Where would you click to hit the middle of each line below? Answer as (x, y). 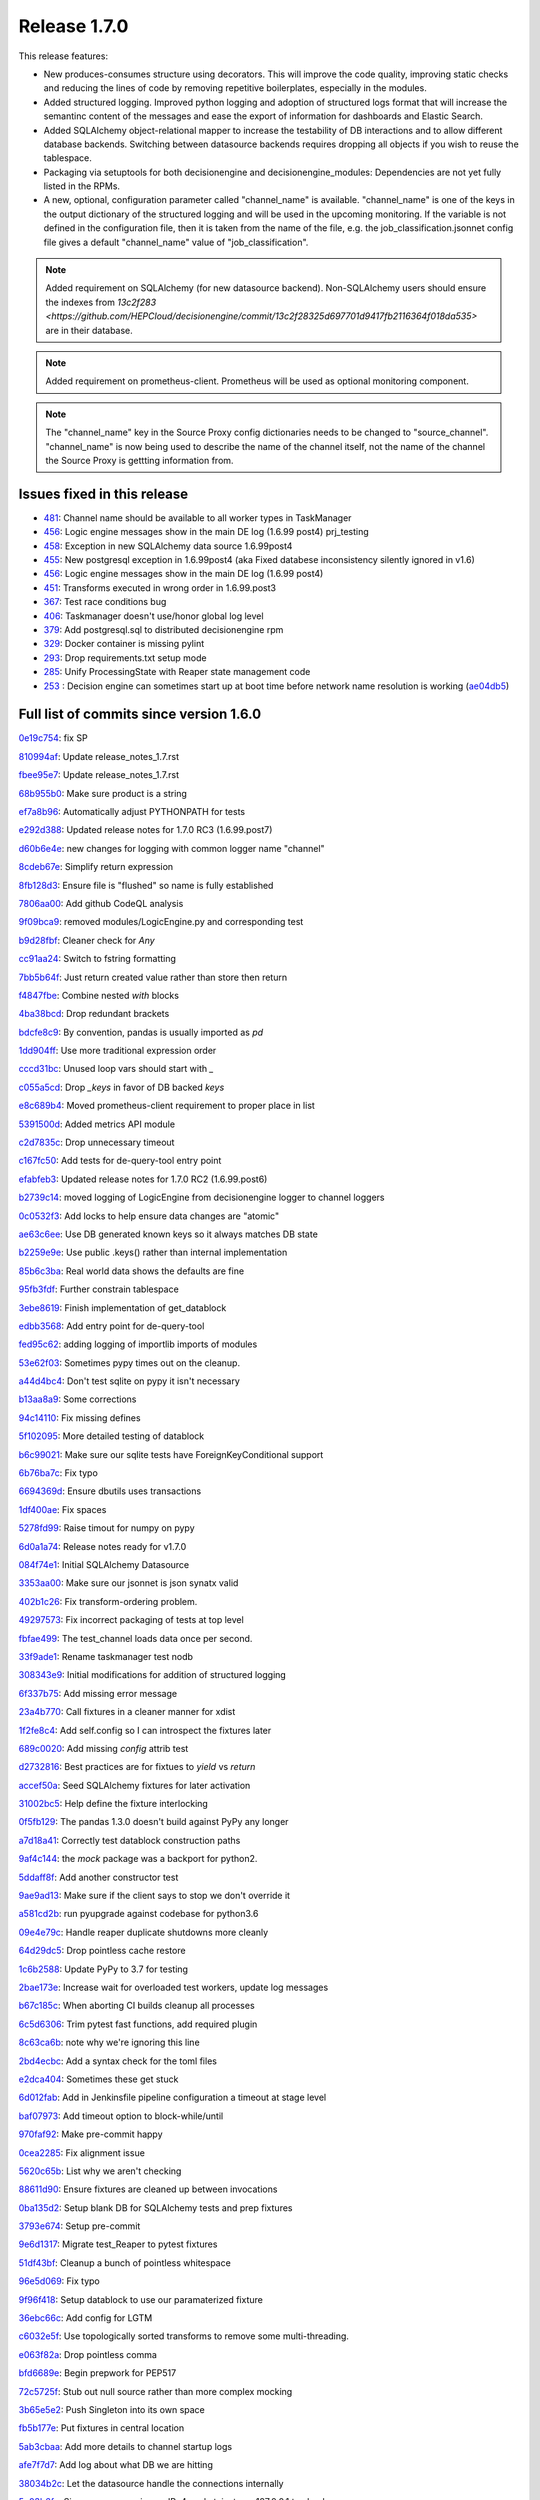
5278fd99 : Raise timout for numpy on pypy (106, 1528)
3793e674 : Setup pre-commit (79, 2226)
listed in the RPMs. (81, 186)
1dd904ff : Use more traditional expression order (117, 1051)
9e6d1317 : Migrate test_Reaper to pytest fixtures (118, 2244)
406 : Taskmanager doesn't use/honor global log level (153, 616)
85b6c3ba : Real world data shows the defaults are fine (131, 1271)
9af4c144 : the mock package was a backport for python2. (138, 1859)
